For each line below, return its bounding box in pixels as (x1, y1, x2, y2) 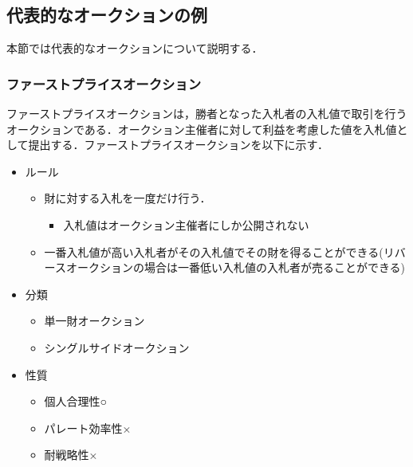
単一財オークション (44, 312, 145, 329)
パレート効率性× (44, 419, 132, 436)
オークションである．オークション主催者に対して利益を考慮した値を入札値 (6, 120, 397, 137)
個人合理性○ (44, 393, 108, 410)
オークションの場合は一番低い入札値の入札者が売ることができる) (65, 259, 406, 276)
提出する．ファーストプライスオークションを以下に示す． (28, 136, 328, 153)
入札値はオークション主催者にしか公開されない (63, 216, 309, 233)
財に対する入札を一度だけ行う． (44, 190, 211, 206)
